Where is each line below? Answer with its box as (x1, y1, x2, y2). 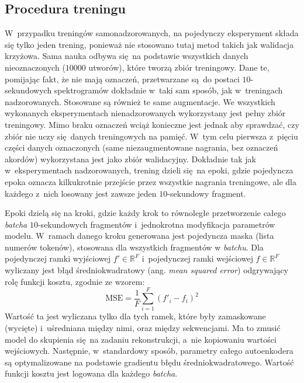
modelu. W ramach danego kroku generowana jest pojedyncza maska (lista (5, 229, 274, 242)
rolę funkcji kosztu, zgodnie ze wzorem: (5, 275, 145, 287)
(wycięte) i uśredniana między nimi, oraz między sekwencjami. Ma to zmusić (5, 321, 281, 333)
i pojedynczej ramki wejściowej (141, 252, 253, 264)
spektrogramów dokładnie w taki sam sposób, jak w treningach (54, 84, 283, 96)
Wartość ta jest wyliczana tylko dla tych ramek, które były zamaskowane (5, 310, 266, 322)
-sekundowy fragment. (167, 187, 246, 199)
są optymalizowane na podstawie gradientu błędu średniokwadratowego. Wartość (5, 356, 294, 368)
